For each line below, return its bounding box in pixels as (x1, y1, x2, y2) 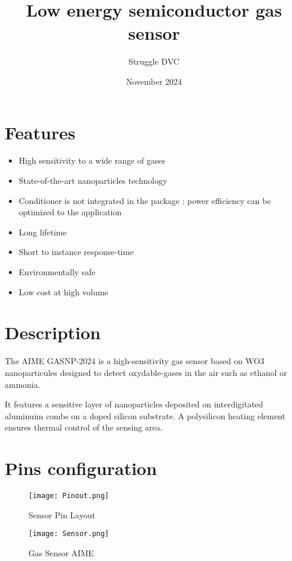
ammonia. (5, 378, 40, 390)
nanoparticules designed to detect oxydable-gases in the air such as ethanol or (5, 366, 287, 378)
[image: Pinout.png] (28, 492, 110, 500)
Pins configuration (5, 456, 157, 480)
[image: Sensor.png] (28, 530, 110, 538)
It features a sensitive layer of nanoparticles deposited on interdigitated (5, 398, 264, 410)
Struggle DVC (129, 55, 179, 68)
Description (5, 320, 101, 345)
